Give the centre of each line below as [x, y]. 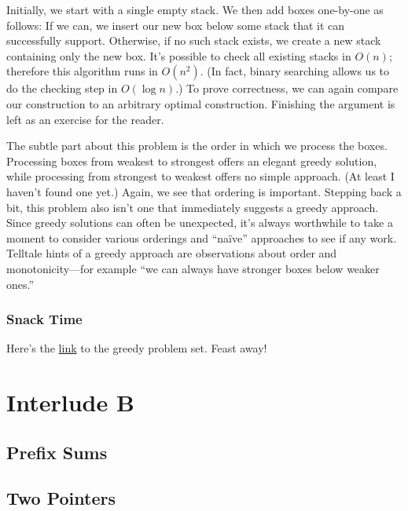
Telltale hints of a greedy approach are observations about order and [172, 253]
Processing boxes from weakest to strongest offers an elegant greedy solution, [192, 161]
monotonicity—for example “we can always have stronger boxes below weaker [193, 268]
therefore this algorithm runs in [82, 71]
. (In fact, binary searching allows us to [295, 71]
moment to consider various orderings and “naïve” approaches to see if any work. [202, 237]
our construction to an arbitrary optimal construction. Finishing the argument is [201, 103]
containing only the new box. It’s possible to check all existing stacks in [179, 55]
